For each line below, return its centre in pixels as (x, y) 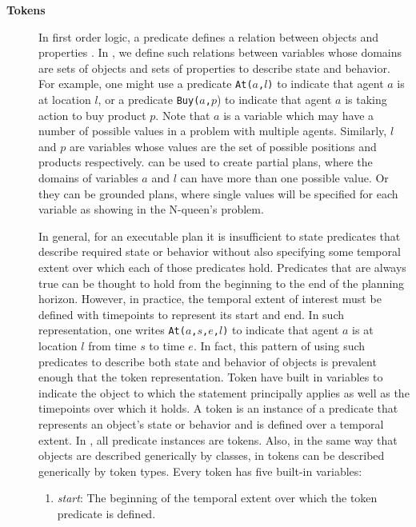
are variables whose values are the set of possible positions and (223, 146)
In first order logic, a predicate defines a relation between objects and (209, 36)
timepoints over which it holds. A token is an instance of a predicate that (218, 408)
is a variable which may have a (299, 115)
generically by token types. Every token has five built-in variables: (200, 471)
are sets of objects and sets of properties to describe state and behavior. (214, 68)
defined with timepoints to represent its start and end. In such (192, 314)
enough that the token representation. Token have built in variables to (211, 377)
